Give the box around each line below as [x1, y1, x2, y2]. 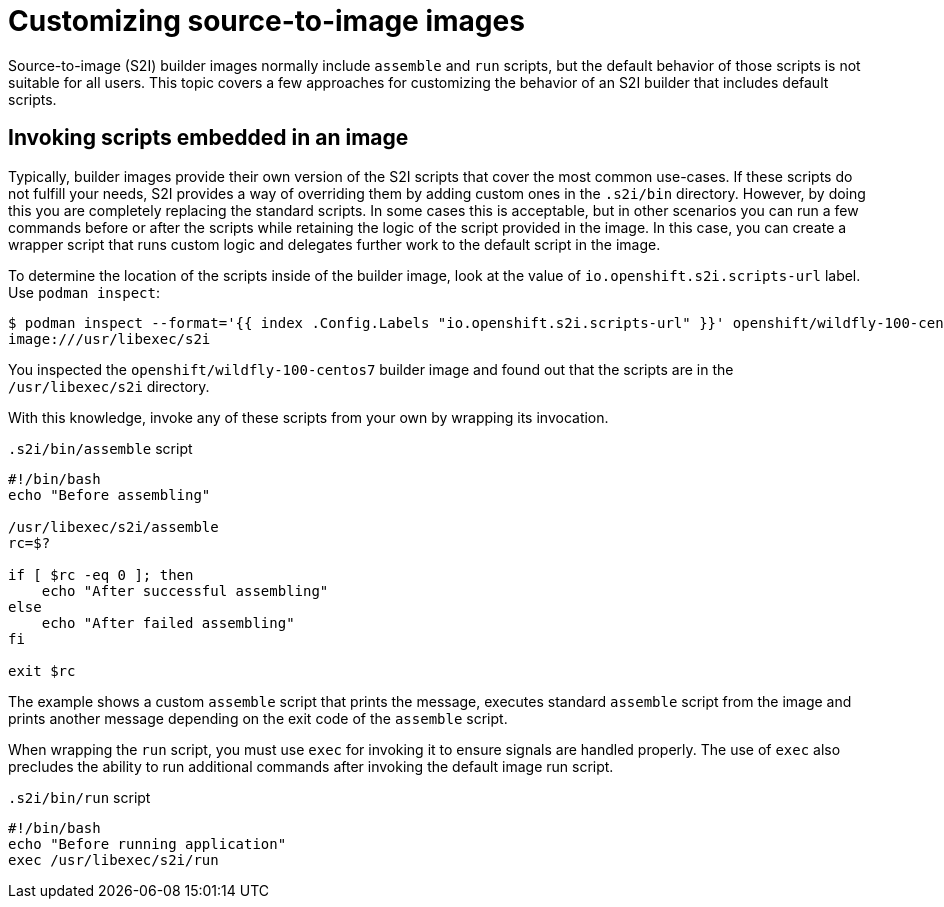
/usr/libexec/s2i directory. [8, 377, 210, 395]
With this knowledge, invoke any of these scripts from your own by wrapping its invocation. [8, 408, 609, 426]
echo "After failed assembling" [41, 614, 295, 631]
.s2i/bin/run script [8, 788, 151, 806]
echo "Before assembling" [8, 486, 211, 503]
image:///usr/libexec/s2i [8, 330, 211, 347]
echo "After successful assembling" [41, 582, 329, 599]
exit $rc [8, 662, 76, 679]
